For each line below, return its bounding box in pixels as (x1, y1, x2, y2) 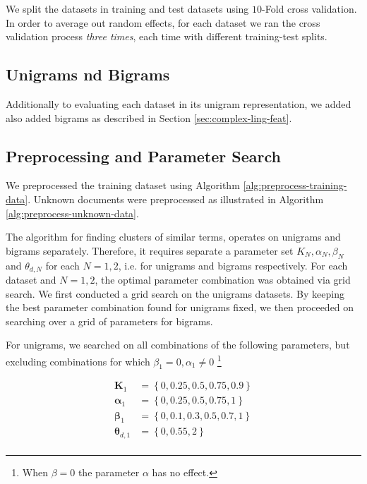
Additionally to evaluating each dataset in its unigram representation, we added (6, 96, 351, 111)
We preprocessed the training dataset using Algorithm (6, 178, 240, 193)
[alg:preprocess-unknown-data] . (6, 205, 139, 220)
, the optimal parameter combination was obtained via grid (95, 272, 351, 286)
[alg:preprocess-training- (243, 178, 347, 193)
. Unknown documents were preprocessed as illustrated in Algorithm (28, 191, 324, 206)
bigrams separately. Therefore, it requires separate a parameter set (6, 243, 294, 258)
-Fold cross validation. (262, 1, 357, 16)
